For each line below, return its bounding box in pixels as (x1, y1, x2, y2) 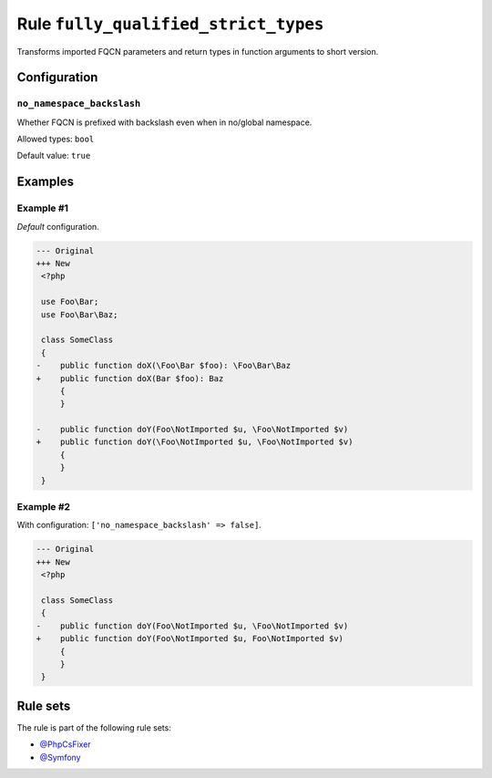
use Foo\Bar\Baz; (41, 309, 118, 319)
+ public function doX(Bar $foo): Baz (36, 373, 224, 383)
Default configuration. (16, 221, 99, 232)
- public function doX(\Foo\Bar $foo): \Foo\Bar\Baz (36, 360, 292, 371)
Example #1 (16, 202, 68, 214)
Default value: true (16, 150, 91, 161)
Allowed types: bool (16, 133, 95, 145)
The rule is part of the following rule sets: (16, 721, 172, 733)
